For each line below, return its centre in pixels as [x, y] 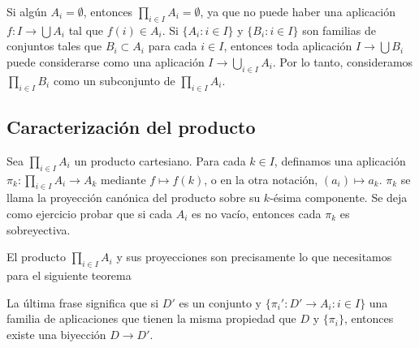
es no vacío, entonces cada [256, 213]
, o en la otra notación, [261, 179]
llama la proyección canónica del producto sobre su [134, 198]
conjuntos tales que [54, 46]
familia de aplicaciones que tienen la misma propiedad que [151, 318]
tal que [86, 30]
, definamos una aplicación [340, 160]
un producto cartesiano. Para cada [160, 160]
